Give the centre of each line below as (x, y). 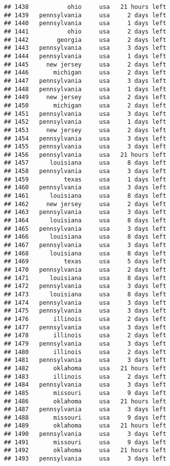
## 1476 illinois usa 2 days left (85, 319)
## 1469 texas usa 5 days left (85, 262)
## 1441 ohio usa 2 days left (85, 31)
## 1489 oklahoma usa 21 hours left (85, 426)
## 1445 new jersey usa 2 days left (85, 64)
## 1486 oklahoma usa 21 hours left (85, 401)
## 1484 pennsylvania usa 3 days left (85, 385)
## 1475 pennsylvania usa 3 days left (85, 311)
